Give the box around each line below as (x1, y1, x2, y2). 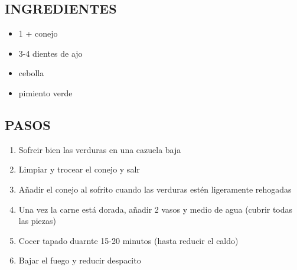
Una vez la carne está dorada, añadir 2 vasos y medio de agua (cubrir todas (18, 203, 293, 215)
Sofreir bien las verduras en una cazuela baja (18, 143, 181, 155)
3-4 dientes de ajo (18, 47, 83, 59)
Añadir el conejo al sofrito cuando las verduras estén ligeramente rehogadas (18, 183, 292, 195)
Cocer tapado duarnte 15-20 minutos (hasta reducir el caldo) (18, 234, 239, 246)
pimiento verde (18, 86, 73, 99)
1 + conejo (18, 27, 58, 40)
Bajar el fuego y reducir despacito (18, 254, 141, 266)
